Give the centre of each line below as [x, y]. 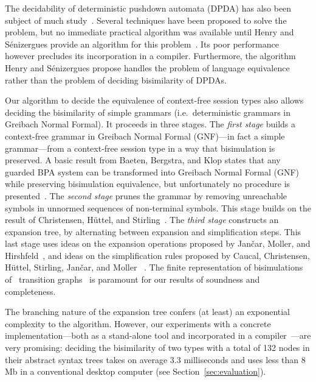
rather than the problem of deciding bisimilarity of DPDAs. [116, 80]
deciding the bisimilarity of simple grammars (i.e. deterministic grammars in [148, 112]
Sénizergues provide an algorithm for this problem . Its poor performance [142, 44]
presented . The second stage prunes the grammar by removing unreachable [146, 195]
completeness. [30, 291]
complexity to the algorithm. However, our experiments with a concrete [138, 323]
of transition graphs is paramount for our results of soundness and [132, 279]
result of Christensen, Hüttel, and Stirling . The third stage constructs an [142, 220]
